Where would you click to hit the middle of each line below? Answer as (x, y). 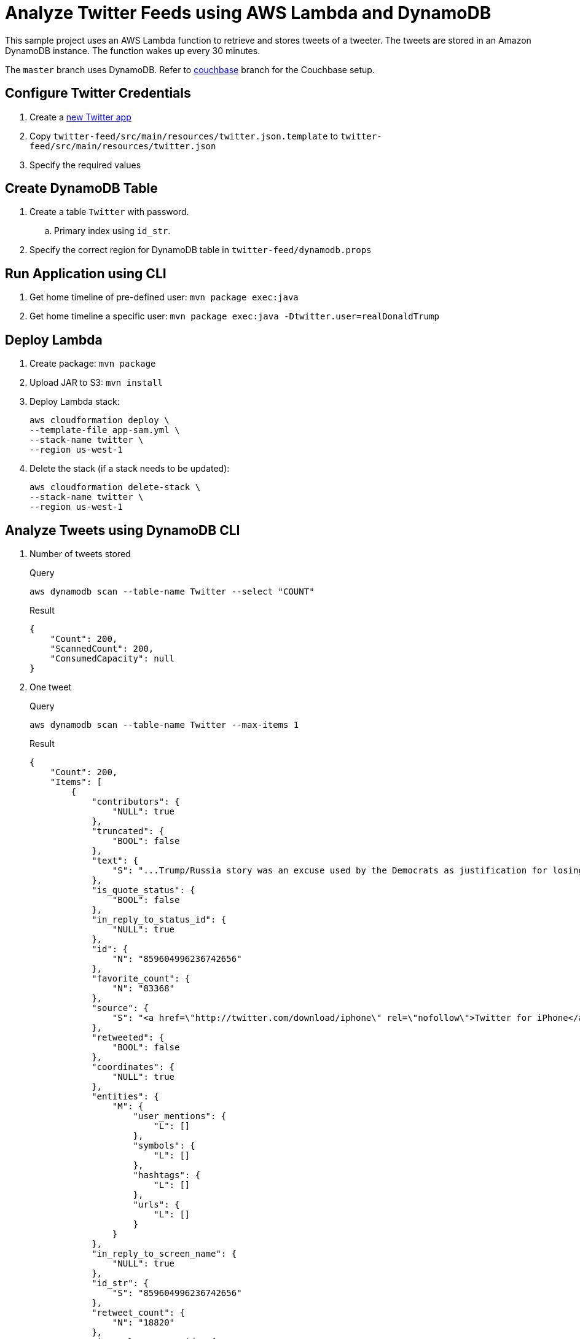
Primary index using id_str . (112, 231)
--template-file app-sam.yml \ (105, 430)
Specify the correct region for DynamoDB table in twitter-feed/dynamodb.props (201, 250)
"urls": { (156, 1204)
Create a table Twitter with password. (109, 212)
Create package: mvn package (93, 364)
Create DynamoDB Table (81, 189)
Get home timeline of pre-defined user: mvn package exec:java (164, 297)
